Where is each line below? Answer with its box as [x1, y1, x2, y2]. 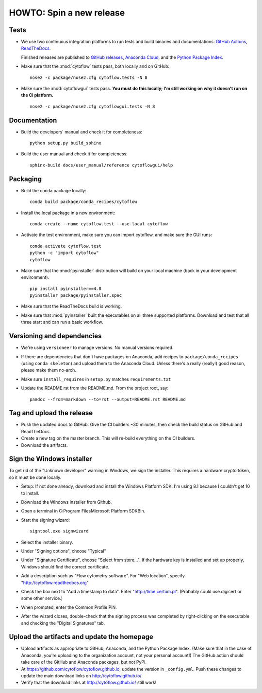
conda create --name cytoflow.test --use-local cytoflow [30, 221, 168, 226]
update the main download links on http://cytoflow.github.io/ [21, 673, 142, 678]
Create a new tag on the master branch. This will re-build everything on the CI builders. [21, 436, 196, 441]
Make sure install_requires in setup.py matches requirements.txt [21, 376, 171, 382]
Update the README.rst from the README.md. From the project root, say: [21, 385, 169, 391]
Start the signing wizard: [21, 517, 70, 523]
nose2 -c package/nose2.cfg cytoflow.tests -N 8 [30, 74, 147, 80]
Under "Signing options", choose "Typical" [21, 548, 106, 554]
